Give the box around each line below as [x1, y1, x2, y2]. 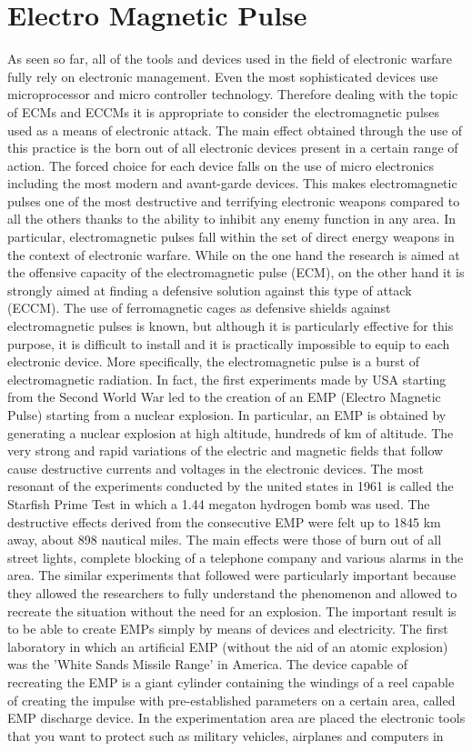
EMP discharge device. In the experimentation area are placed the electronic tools [7, 708, 466, 727]
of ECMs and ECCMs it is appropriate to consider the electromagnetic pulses [7, 102, 440, 121]
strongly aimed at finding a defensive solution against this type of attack [7, 280, 412, 299]
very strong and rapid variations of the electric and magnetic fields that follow [7, 441, 444, 460]
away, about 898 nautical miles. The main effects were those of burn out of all [7, 530, 442, 549]
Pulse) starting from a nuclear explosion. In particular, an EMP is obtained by [7, 406, 447, 424]
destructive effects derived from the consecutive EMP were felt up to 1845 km [7, 512, 441, 531]
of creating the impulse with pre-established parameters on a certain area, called [7, 690, 456, 709]
